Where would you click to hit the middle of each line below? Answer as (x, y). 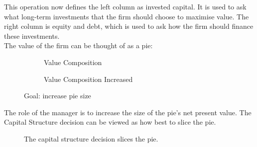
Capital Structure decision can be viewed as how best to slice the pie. (110, 122)
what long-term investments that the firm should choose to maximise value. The (127, 16)
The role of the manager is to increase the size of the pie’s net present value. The (128, 112)
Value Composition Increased (88, 79)
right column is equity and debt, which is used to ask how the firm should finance (129, 26)
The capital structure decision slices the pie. (91, 138)
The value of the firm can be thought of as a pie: (78, 45)
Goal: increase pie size (58, 96)
